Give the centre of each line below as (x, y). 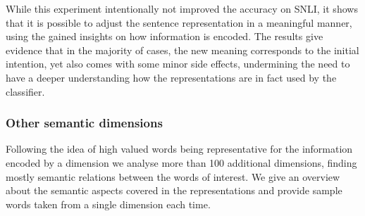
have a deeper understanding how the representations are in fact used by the (171, 77)
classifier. (25, 91)
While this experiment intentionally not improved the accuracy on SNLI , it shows (182, 8)
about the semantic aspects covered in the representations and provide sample (174, 190)
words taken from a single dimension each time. (108, 204)
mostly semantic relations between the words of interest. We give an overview (173, 176)
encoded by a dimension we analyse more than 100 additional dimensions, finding (181, 162)
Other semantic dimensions (84, 123)
